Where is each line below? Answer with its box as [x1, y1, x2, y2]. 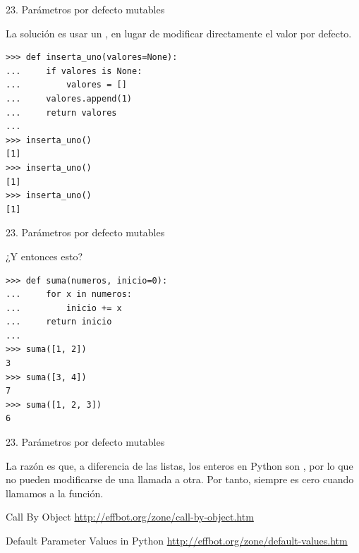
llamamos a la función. [6, 485, 104, 500]
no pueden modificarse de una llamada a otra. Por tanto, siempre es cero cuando [6, 472, 354, 487]
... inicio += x [6, 303, 122, 313]
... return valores [6, 107, 117, 118]
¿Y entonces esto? [6, 248, 83, 263]
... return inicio [6, 317, 112, 327]
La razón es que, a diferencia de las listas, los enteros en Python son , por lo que [6, 458, 353, 473]
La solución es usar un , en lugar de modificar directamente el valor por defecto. [6, 25, 352, 40]
